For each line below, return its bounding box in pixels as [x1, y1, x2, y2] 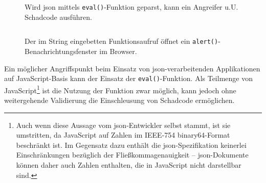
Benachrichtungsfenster [25, 45, 97, 56]
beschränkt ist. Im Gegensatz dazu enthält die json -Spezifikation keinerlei [16, 139, 247, 150]
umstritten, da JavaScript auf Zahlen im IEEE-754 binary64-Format [16, 129, 230, 140]
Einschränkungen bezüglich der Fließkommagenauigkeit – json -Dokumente [16, 149, 249, 160]
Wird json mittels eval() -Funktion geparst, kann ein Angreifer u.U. [25, 2, 238, 12]
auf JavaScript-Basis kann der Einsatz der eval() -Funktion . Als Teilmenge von [4, 73, 253, 84]
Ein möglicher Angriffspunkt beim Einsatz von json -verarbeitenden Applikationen [4, 63, 260, 73]
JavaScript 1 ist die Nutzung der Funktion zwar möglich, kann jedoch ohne [4, 83, 236, 95]
